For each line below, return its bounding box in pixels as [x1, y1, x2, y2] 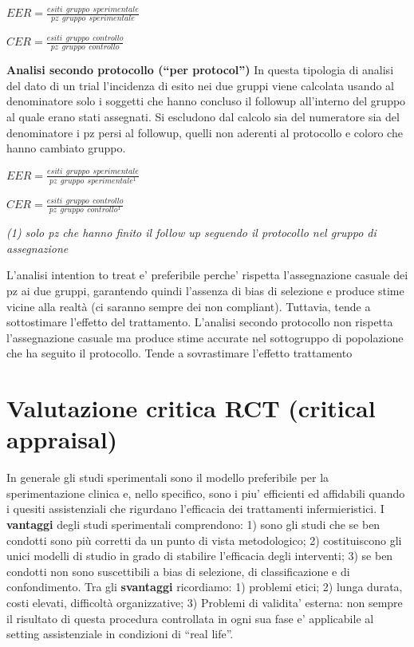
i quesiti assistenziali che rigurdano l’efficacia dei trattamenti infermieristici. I [6, 500, 384, 517]
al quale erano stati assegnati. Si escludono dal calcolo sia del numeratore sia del [6, 108, 400, 124]
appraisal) [6, 423, 118, 456]
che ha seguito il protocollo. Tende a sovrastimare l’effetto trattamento [6, 345, 353, 361]
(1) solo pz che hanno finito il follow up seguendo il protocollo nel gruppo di [6, 224, 377, 241]
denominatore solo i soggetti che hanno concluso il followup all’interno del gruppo [6, 93, 406, 109]
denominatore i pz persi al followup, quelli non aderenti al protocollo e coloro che [6, 124, 403, 140]
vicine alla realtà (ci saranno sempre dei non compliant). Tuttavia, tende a [6, 298, 371, 314]
